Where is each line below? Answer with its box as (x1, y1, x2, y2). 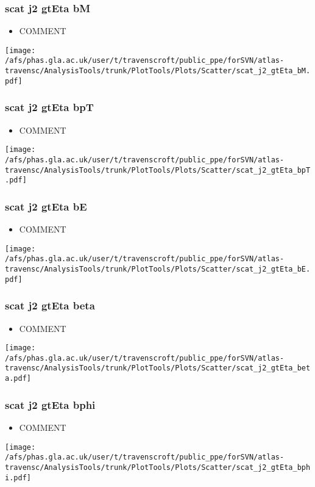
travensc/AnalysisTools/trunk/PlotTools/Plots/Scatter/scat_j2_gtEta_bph (5, 463, 311, 472)
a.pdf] (5, 374, 31, 383)
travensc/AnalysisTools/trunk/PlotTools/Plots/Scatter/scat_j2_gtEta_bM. (5, 67, 311, 76)
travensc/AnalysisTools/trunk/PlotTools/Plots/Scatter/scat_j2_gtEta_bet (5, 364, 311, 373)
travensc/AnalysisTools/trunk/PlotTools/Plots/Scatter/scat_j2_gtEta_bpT (5, 165, 311, 175)
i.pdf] (5, 473, 31, 482)
